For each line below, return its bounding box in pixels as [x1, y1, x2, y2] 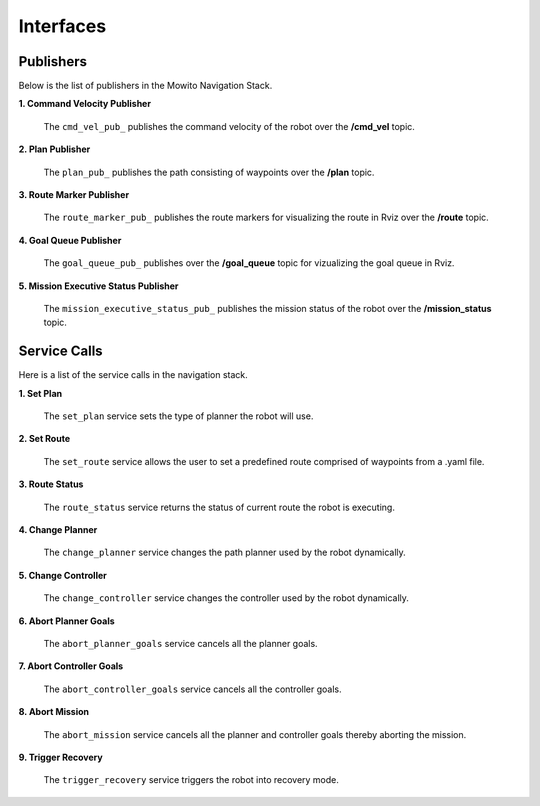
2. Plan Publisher [18, 143, 91, 155]
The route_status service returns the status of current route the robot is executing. [43, 501, 395, 513]
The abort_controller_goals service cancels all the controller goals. [43, 683, 342, 695]
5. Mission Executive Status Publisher [18, 280, 179, 292]
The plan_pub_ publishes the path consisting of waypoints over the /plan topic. [43, 166, 375, 178]
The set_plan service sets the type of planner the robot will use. [43, 410, 314, 422]
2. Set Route [18, 433, 70, 445]
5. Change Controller [18, 569, 107, 581]
